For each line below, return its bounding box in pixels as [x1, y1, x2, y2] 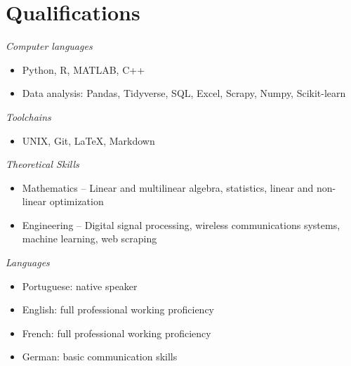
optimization [49, 194, 104, 209]
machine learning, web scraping [22, 231, 157, 246]
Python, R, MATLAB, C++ [22, 62, 145, 77]
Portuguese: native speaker [22, 278, 138, 293]
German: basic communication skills [22, 349, 178, 364]
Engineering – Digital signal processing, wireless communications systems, [22, 217, 340, 232]
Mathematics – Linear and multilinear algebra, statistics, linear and [22, 180, 314, 195]
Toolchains [6, 109, 51, 124]
